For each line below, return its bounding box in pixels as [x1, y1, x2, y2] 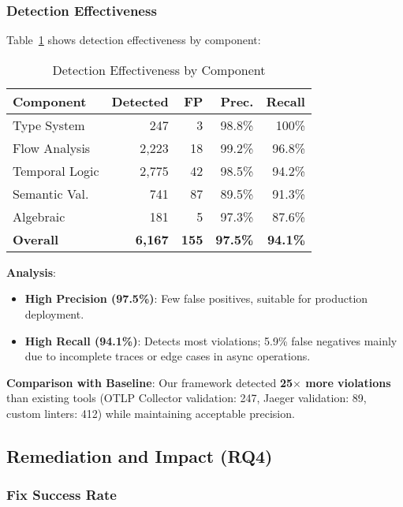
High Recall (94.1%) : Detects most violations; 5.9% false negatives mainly [24, 332, 397, 349]
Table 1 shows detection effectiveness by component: [6, 32, 261, 48]
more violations [305, 374, 391, 390]
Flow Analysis [13, 138, 91, 157]
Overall [13, 229, 59, 248]
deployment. [24, 306, 84, 322]
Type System [13, 115, 85, 134]
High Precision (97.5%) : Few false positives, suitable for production [24, 290, 368, 307]
